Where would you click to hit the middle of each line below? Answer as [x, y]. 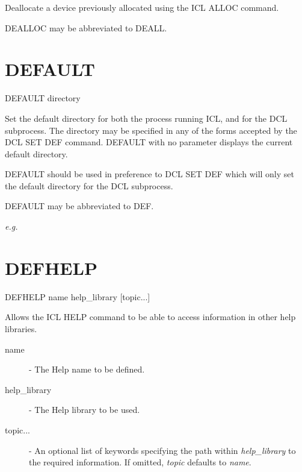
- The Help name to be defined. [87, 369]
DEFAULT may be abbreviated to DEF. [79, 206]
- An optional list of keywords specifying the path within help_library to [162, 450]
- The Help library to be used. [85, 410]
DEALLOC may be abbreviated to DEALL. [86, 27]
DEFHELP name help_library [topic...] [78, 296]
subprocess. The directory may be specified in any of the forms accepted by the [151, 130]
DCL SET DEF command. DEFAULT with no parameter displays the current [149, 142]
